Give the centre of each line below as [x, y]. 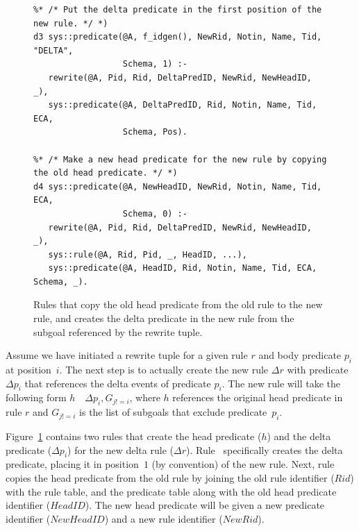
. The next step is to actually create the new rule [164, 370]
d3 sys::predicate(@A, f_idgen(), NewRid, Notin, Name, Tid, [178, 37]
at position [28, 370]
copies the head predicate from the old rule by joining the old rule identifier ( [170, 478]
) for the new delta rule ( [120, 449]
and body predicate [300, 355]
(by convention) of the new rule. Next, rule [243, 464]
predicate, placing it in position [72, 464]
